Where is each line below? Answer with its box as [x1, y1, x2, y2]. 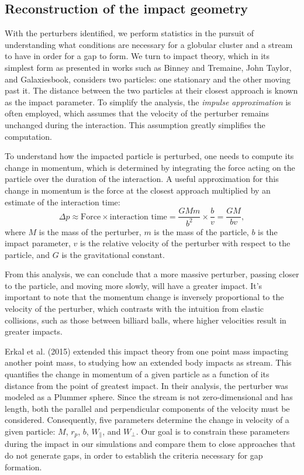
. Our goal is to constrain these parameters [136, 425, 290, 438]
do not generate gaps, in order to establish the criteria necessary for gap [5, 449, 263, 462]
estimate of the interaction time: [5, 195, 120, 208]
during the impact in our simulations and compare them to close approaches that [5, 438, 296, 450]
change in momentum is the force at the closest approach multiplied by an [5, 184, 271, 196]
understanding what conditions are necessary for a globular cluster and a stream [5, 38, 293, 50]
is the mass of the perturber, [39, 225, 141, 237]
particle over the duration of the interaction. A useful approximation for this [5, 173, 279, 185]
